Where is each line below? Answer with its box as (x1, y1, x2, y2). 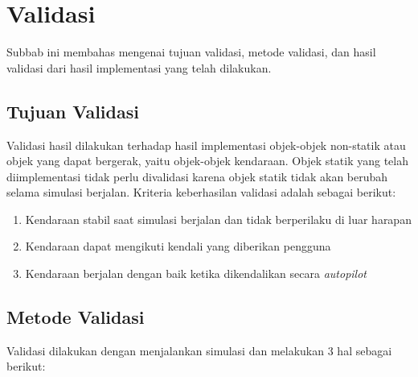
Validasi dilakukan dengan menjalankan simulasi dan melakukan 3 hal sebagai (6, 342, 392, 358)
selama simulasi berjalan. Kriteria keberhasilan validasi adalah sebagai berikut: (6, 184, 396, 201)
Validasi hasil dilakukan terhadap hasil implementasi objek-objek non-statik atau (6, 136, 406, 153)
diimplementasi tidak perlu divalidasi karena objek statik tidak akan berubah (6, 168, 388, 184)
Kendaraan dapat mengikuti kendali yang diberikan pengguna (25, 238, 331, 255)
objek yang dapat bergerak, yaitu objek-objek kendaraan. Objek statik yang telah (6, 152, 408, 169)
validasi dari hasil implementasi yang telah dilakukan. (6, 59, 272, 76)
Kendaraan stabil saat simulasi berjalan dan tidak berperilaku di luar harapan (25, 210, 412, 227)
